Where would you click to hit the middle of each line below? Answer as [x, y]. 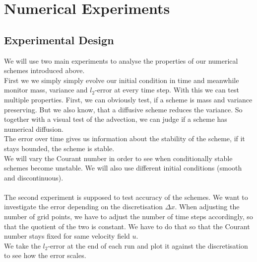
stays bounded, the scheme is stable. [59, 148]
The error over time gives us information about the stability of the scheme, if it [125, 138]
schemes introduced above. [44, 70]
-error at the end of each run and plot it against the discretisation [148, 245]
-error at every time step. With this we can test [167, 90]
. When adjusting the [207, 207]
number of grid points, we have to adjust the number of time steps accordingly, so [128, 217]
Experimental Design [59, 40]
